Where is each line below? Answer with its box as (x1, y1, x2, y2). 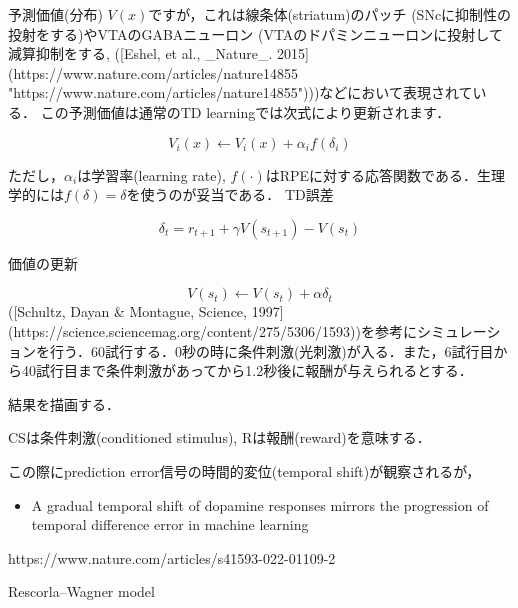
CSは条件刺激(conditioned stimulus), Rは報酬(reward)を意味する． (8, 427, 431, 448)
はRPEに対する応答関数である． (265, 164, 477, 185)
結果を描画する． (8, 393, 120, 414)
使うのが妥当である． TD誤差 (140, 184, 334, 205)
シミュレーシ (416, 320, 501, 341)
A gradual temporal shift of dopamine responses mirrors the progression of (31, 494, 489, 515)
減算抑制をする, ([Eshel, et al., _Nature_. (8, 43, 273, 64)
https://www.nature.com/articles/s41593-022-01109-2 (8, 547, 336, 568)
